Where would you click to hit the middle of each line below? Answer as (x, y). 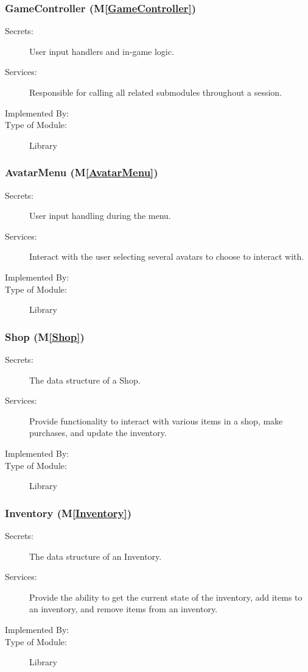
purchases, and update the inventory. (98, 433)
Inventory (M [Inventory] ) (68, 513)
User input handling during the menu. (100, 216)
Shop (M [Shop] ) (45, 336)
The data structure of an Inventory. (96, 556)
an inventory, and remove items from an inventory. (124, 609)
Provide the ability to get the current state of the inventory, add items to (166, 597)
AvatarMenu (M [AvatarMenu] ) (82, 172)
